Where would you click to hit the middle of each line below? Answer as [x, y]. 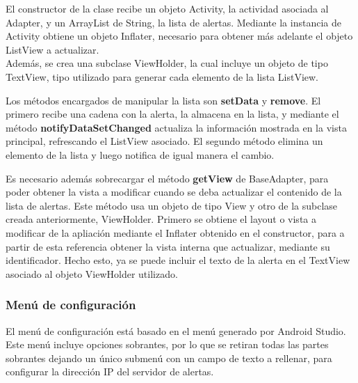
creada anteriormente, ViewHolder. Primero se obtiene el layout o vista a [161, 219]
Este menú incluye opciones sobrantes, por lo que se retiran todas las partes [167, 344]
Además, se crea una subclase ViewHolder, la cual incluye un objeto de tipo [167, 63]
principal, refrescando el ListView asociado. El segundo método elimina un [164, 141]
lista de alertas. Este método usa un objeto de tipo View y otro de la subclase [172, 205]
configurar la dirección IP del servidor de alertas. [110, 372]
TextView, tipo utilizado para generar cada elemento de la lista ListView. [162, 76]
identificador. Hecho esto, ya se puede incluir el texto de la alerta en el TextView [178, 260]
